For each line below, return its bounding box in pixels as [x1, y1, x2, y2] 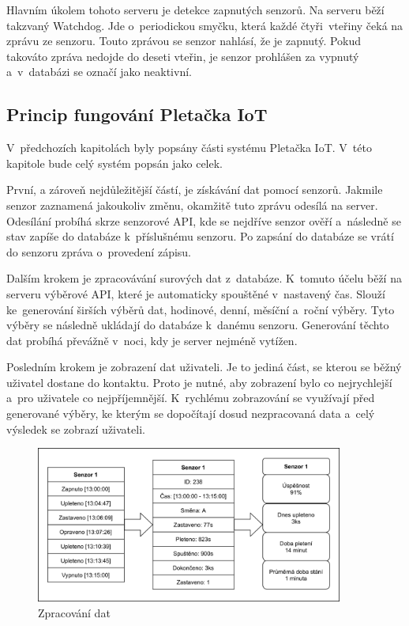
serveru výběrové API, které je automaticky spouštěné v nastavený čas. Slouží [6, 285, 385, 302]
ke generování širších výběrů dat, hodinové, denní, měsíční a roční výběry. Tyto [6, 301, 395, 317]
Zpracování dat [38, 604, 111, 620]
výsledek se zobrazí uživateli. [6, 420, 145, 437]
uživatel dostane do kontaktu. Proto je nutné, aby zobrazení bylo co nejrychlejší [6, 374, 392, 390]
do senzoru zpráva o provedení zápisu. [6, 243, 191, 260]
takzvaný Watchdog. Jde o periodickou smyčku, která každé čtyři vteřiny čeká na [6, 17, 403, 33]
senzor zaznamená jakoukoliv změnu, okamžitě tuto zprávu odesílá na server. [6, 196, 378, 213]
